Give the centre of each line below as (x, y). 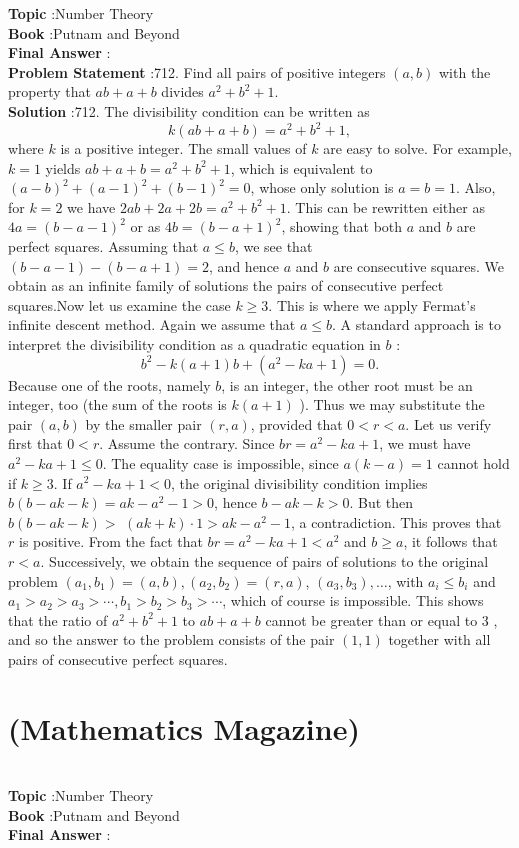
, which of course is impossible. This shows (353, 600)
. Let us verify (448, 423)
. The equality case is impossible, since (220, 462)
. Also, (475, 187)
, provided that (296, 423)
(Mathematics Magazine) (184, 727)
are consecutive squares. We (418, 265)
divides (182, 91)
